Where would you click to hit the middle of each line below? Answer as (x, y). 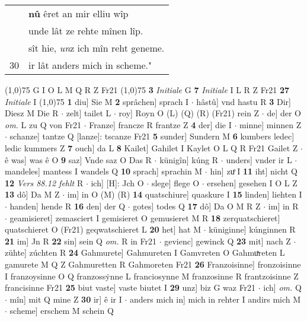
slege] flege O (175, 182)
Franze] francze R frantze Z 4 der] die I (160, 124)
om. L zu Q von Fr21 (43, 124)
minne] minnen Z (270, 124)
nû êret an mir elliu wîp (79, 13)
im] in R (283, 206)
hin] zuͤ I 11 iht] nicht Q (254, 171)
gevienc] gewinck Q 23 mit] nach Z (228, 241)
